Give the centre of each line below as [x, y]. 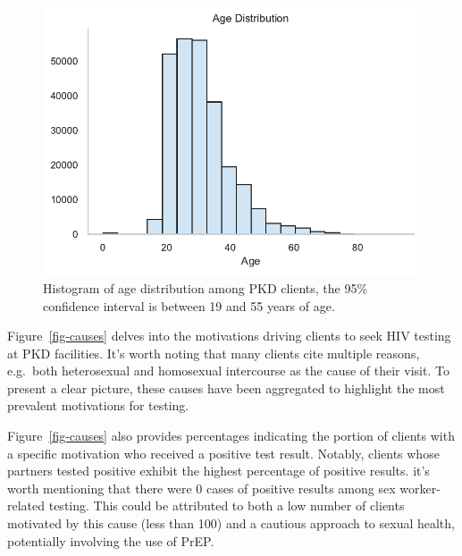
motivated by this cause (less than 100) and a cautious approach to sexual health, [231, 523]
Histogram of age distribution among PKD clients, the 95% [206, 287]
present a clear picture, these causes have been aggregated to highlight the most [226, 388]
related [26, 505]
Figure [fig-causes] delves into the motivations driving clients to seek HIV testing [229, 336]
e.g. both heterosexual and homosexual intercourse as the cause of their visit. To [228, 371]
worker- [420, 488]
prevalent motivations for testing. [98, 405]
